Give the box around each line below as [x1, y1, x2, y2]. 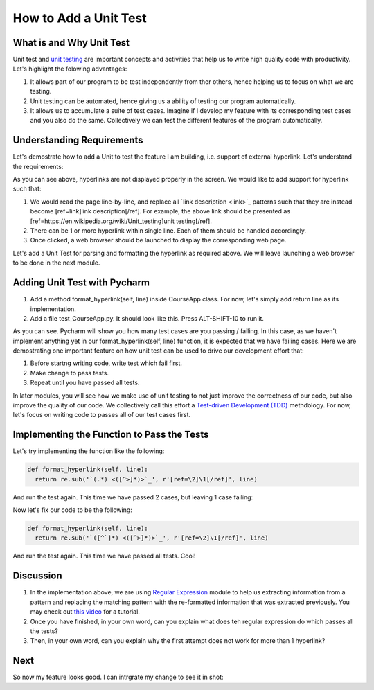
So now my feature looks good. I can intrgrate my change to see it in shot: [12, 673, 224, 682]
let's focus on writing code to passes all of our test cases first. [12, 411, 190, 419]
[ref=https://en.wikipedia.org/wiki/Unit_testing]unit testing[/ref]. [30, 217, 213, 225]
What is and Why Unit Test [12, 37, 130, 48]
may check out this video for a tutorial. [30, 608, 140, 616]
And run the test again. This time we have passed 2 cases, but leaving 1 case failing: [12, 493, 253, 502]
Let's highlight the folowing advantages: [12, 64, 127, 73]
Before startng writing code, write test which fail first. [30, 359, 183, 367]
